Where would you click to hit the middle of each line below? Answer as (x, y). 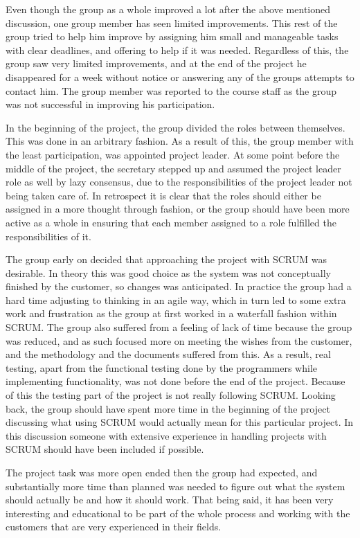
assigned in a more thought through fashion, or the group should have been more (178, 209)
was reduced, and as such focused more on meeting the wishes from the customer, (179, 340)
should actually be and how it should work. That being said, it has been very (170, 500)
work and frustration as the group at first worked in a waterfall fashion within (171, 313)
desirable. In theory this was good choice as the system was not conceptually (168, 272)
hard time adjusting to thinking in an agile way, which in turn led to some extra (176, 299)
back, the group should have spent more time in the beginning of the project (168, 408)
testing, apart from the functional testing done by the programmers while (162, 367)
